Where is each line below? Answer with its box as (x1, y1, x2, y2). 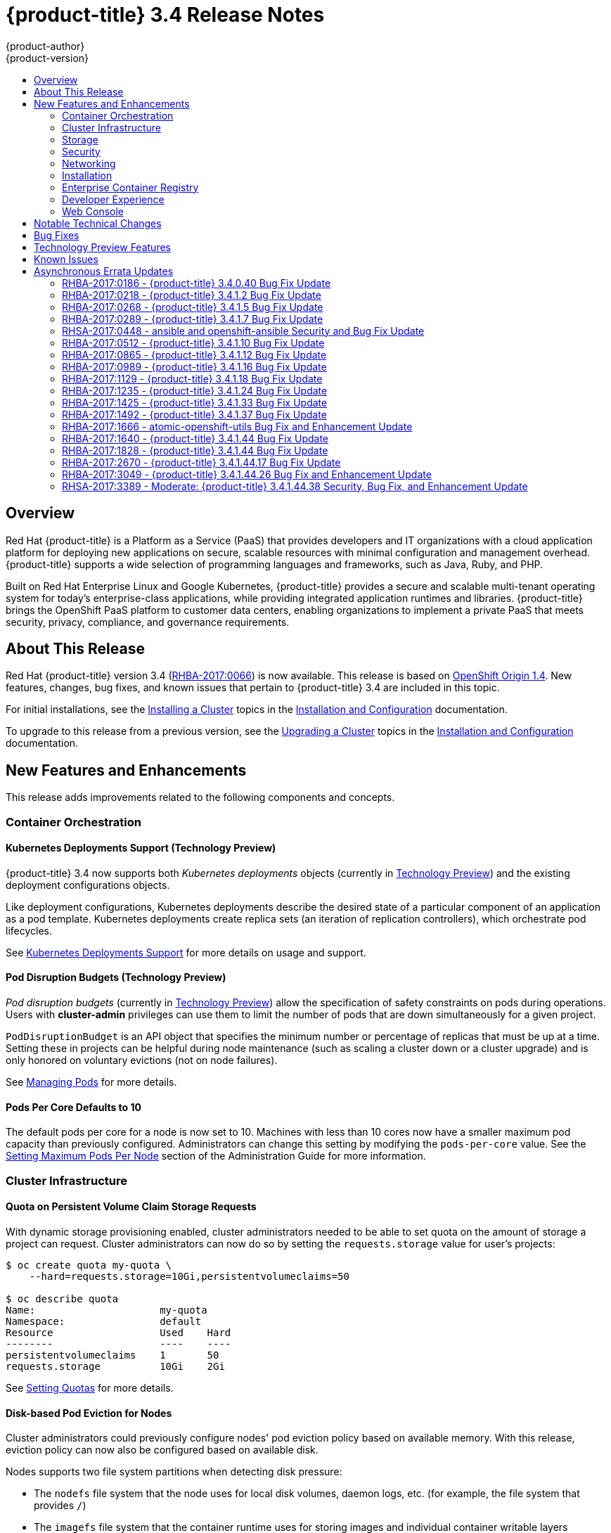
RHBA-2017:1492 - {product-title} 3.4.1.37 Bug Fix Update (62, 408, 327, 421)
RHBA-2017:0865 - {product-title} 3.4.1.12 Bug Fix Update (62, 348, 327, 361)
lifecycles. (6, 924, 53, 937)
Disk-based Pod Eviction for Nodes (6, 1406, 172, 1419)
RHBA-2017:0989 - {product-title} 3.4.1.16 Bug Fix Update (62, 360, 327, 373)
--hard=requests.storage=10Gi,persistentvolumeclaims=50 (29, 1270, 349, 1282)
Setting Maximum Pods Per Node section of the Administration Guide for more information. (6, 1150, 426, 1162)
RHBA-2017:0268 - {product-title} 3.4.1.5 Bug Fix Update (62, 300, 323, 313)
